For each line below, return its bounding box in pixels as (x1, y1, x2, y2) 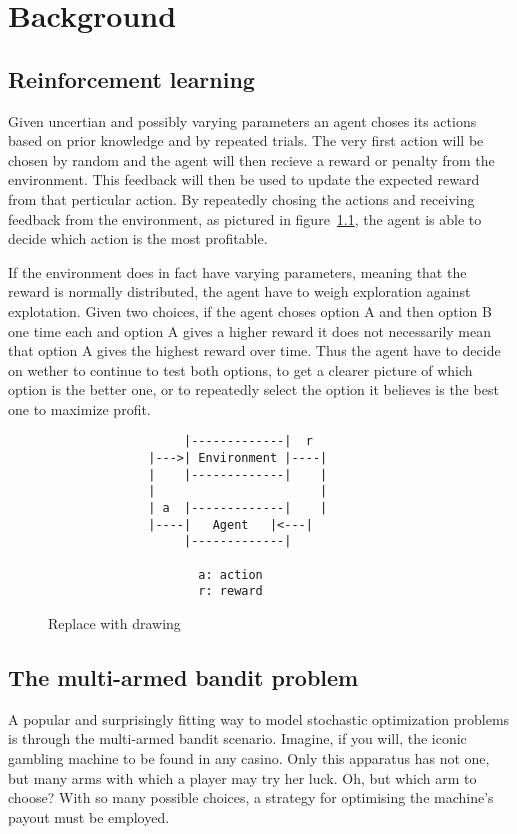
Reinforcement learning (8, 63, 255, 94)
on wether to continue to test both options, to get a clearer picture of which (8, 359, 473, 380)
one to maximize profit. (8, 398, 151, 419)
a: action (198, 567, 263, 582)
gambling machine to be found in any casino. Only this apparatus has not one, (8, 748, 490, 769)
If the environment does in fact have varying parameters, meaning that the (8, 261, 467, 282)
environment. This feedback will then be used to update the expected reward (8, 169, 480, 190)
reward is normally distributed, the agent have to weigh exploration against (8, 281, 471, 302)
